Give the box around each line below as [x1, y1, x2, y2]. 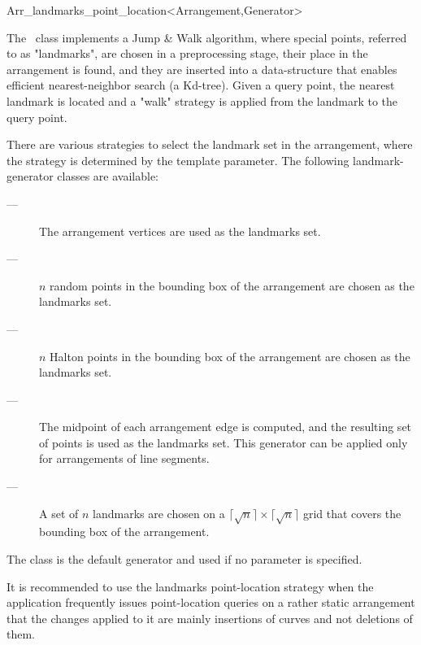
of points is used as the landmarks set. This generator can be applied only [39, 434, 408, 451]
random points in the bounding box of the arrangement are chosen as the [50, 277, 414, 294]
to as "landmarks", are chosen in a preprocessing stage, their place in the [7, 45, 368, 62]
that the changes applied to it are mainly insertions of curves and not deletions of [7, 609, 413, 626]
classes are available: [57, 168, 158, 185]
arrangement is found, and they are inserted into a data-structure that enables [7, 60, 397, 77]
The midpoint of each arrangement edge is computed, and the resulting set [39, 418, 412, 435]
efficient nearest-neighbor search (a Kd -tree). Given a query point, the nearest [7, 76, 395, 94]
